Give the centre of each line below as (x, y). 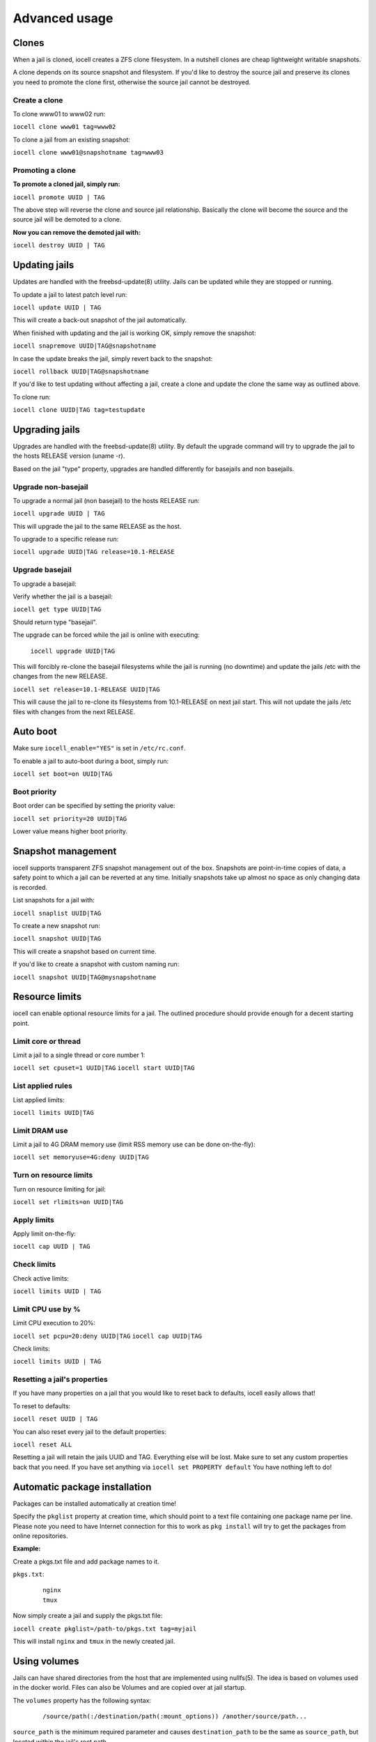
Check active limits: (41, 1278)
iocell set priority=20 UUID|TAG (70, 818)
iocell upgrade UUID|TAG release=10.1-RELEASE (94, 552)
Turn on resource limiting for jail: (59, 1189)
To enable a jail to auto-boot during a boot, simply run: (91, 761)
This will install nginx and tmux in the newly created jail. (94, 1642)
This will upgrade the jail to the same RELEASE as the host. (97, 526)
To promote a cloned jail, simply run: (66, 184)
